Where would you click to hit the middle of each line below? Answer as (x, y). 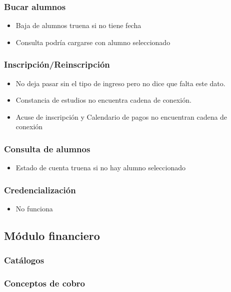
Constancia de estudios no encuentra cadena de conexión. (103, 100)
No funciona (34, 209)
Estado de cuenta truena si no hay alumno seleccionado (100, 168)
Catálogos (24, 260)
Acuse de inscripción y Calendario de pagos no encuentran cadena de (121, 116)
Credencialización (40, 190)
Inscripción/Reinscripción (57, 64)
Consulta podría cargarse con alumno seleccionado (93, 42)
